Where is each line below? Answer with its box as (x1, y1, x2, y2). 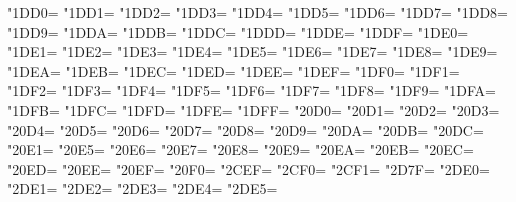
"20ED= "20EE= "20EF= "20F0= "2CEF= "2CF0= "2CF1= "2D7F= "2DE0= (7, 158, 490, 179)
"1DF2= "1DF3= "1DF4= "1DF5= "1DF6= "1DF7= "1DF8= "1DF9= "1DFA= (7, 80, 496, 101)
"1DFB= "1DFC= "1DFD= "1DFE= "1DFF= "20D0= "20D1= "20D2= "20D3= (7, 99, 500, 120)
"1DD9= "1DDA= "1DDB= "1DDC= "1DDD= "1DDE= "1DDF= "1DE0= (7, 21, 469, 42)
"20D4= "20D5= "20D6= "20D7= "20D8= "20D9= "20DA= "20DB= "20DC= (7, 119, 484, 140)
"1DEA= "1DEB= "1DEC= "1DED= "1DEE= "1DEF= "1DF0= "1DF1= (7, 60, 460, 81)
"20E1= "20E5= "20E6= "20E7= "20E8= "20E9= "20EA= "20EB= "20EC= (7, 139, 474, 160)
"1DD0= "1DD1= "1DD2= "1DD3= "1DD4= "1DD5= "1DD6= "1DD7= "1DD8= (7, 2, 508, 22)
